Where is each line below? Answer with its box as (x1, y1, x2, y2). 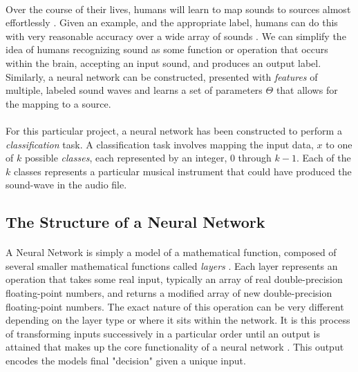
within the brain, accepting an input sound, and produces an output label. (6, 55, 321, 70)
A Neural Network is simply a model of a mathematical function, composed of (6, 245, 337, 260)
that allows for (276, 83, 338, 97)
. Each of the (296, 150, 351, 165)
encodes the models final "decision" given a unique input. (6, 353, 246, 368)
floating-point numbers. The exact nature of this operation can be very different (6, 299, 344, 313)
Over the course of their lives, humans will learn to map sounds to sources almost (6, 1, 351, 16)
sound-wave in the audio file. (6, 177, 127, 192)
